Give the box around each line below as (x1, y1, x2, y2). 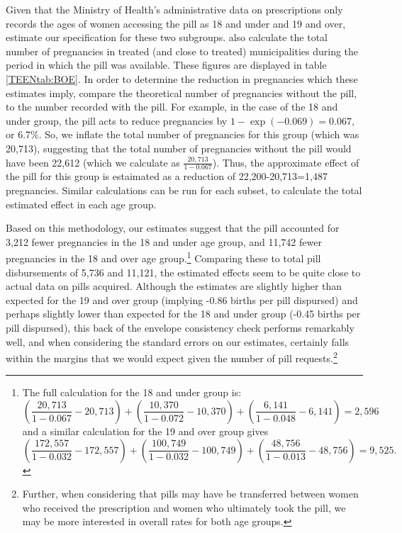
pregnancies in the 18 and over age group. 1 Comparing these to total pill (6, 249, 321, 265)
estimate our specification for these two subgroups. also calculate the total (6, 30, 328, 45)
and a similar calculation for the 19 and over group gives (22, 423, 269, 438)
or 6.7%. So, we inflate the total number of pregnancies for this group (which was (6, 127, 359, 142)
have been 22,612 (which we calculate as (6, 155, 180, 169)
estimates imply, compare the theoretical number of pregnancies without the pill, (6, 85, 357, 100)
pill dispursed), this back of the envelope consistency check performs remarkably (6, 320, 354, 335)
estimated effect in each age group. (6, 196, 157, 211)
